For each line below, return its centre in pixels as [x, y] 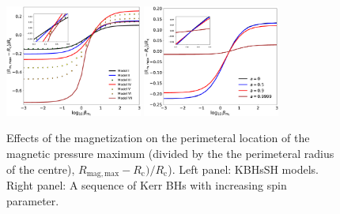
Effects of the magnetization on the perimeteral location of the [158, 138]
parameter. [33, 200]
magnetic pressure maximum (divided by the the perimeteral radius [170, 153]
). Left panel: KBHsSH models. [243, 169]
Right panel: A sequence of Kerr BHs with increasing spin [147, 185]
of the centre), [41, 169]
